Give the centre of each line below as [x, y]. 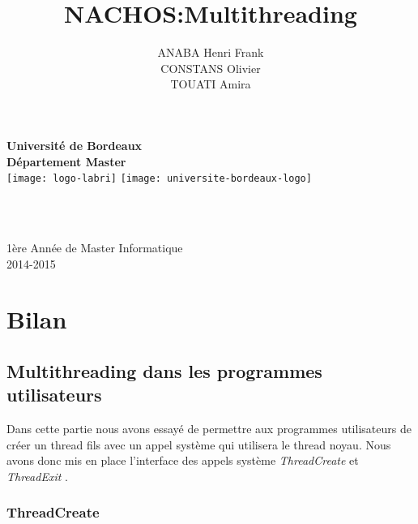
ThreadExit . [37, 476]
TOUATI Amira [211, 84]
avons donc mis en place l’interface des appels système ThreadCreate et [183, 460]
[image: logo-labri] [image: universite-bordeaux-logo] [159, 179]
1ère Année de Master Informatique [95, 247]
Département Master [66, 161]
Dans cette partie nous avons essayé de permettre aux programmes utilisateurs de [209, 429]
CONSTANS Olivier [211, 68]
